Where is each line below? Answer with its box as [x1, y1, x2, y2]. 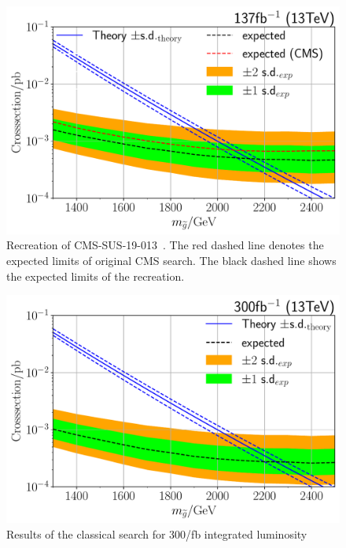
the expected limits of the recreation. [6, 267, 185, 284]
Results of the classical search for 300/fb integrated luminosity [6, 525, 307, 542]
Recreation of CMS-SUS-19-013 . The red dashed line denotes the [6, 237, 324, 253]
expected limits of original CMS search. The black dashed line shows [6, 252, 337, 269]
